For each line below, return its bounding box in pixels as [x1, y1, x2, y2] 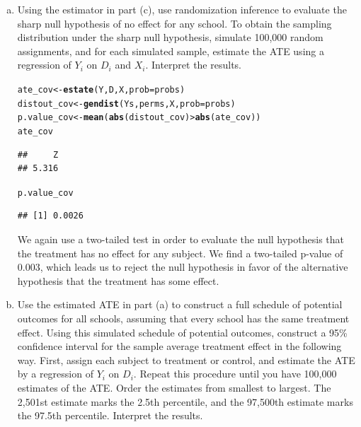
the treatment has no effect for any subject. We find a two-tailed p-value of [17, 245, 343, 260]
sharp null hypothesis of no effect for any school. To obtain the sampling [17, 16, 332, 30]
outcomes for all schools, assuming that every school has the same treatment [17, 311, 350, 325]
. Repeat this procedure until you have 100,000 [133, 366, 337, 381]
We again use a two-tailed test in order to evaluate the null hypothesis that [17, 232, 344, 247]
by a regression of [17, 366, 93, 381]
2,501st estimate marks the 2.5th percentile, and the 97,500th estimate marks [17, 394, 353, 409]
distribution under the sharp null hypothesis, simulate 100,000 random [17, 30, 323, 45]
